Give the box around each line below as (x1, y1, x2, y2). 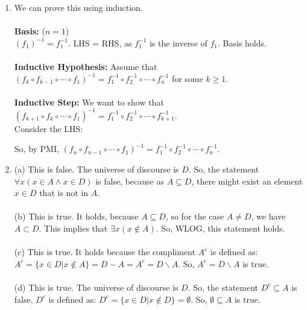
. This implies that (39, 222, 108, 234)
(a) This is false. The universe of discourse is (14, 163, 179, 176)
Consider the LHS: (14, 122, 83, 134)
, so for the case (165, 210, 224, 223)
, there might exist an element (191, 174, 303, 187)
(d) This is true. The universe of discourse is (14, 280, 179, 293)
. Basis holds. (218, 36, 267, 49)
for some (171, 72, 203, 84)
